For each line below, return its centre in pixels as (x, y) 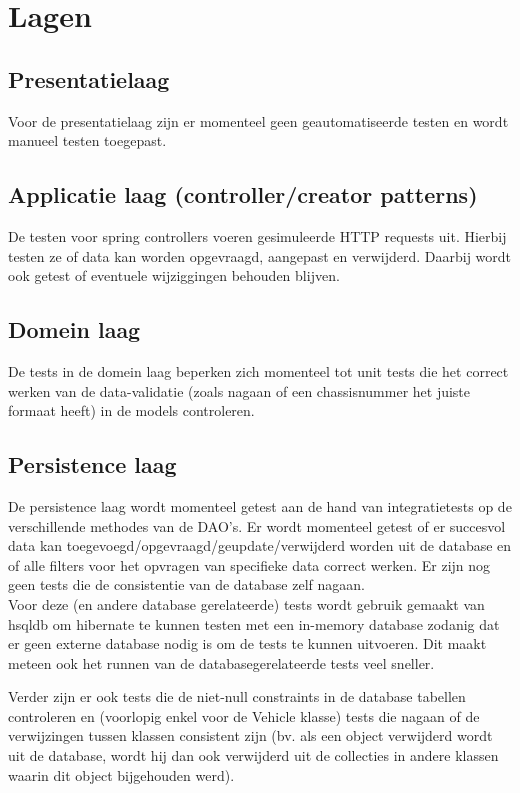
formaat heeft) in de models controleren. (131, 410)
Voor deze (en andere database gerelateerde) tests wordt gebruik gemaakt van (246, 603)
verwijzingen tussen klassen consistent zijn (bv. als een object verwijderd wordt (250, 735)
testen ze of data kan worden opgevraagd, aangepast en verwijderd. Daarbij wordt (260, 255)
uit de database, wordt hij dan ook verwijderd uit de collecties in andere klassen (253, 755)
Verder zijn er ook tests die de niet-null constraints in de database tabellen (237, 696)
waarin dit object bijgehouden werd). (121, 774)
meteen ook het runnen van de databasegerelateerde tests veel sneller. (221, 662)
